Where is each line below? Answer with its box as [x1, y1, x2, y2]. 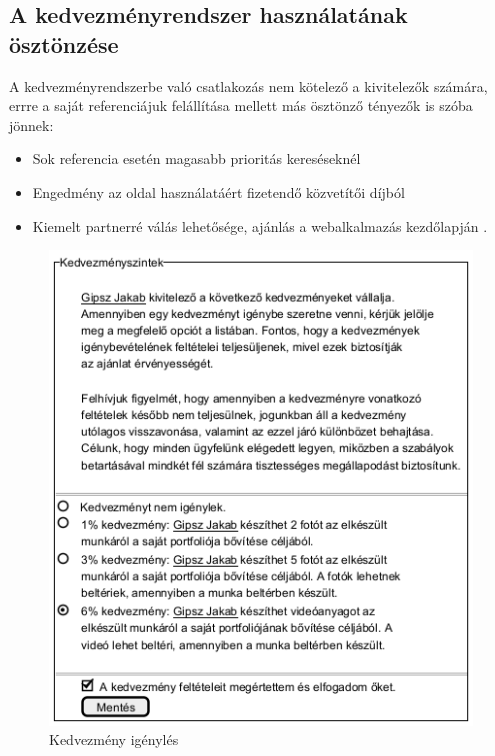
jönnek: [9, 114, 54, 135]
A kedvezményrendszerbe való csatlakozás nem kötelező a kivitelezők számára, [9, 75, 488, 96]
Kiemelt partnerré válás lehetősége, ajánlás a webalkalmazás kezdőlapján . [32, 215, 488, 236]
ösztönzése [9, 28, 119, 59]
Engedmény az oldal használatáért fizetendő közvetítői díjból [32, 181, 405, 202]
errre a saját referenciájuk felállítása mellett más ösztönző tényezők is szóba [9, 95, 473, 116]
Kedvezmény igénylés [49, 729, 179, 750]
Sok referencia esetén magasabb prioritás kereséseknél [32, 148, 361, 169]
